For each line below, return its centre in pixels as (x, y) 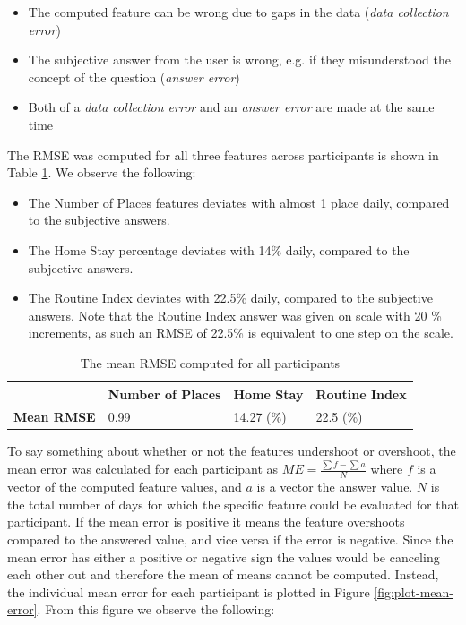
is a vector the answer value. (335, 487)
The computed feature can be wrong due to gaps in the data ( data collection (238, 12)
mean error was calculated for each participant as (143, 469)
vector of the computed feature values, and (125, 487)
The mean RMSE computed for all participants (210, 362)
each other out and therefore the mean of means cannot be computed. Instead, (223, 574)
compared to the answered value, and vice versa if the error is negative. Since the (230, 539)
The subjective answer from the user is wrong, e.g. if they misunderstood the (239, 60)
